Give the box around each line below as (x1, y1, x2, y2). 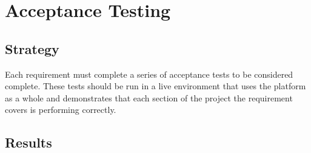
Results (5, 133, 52, 152)
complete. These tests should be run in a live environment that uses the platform (5, 80, 306, 92)
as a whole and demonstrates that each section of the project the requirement (5, 91, 293, 104)
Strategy (5, 39, 59, 58)
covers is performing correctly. (5, 103, 116, 116)
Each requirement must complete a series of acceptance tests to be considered (5, 67, 293, 80)
